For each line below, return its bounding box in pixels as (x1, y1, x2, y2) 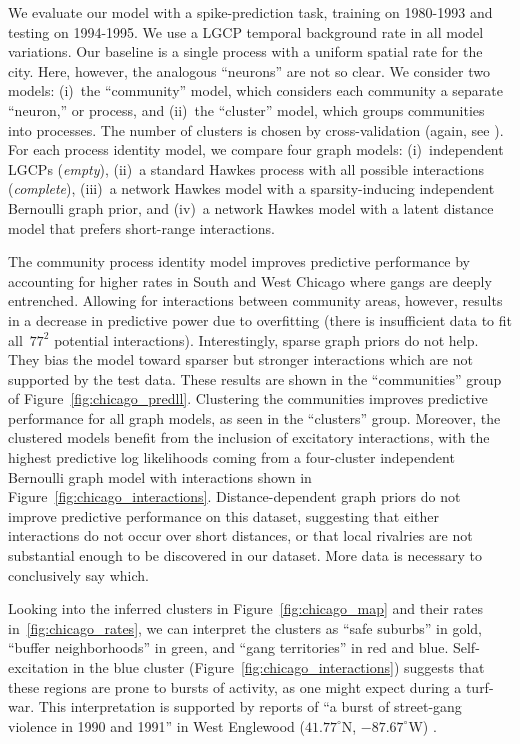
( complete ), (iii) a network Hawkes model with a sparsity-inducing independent (8, 178, 495, 199)
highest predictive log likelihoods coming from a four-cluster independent (8, 447, 455, 468)
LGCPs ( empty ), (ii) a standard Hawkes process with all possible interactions (8, 158, 484, 179)
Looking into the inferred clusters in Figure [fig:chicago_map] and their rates (8, 598, 483, 619)
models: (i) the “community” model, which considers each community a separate (8, 80, 503, 101)
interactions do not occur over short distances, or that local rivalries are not (8, 525, 473, 546)
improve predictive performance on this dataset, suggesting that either (8, 505, 440, 526)
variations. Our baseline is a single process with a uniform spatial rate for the (8, 41, 483, 62)
